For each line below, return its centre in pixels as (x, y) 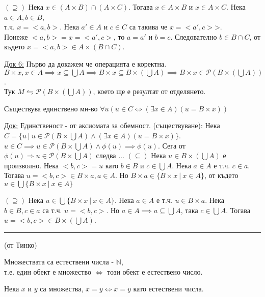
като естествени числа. (168, 289)
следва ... (110, 155)
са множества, (62, 289)
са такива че (148, 27)
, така (189, 210)
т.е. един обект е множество (48, 271)
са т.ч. (52, 210)
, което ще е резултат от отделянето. (149, 91)
